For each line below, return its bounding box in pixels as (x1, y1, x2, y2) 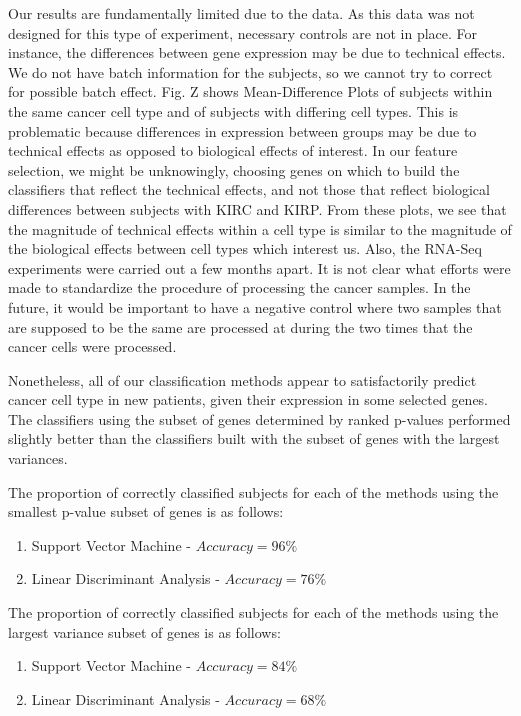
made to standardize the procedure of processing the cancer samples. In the (8, 277, 471, 298)
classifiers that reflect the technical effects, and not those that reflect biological (8, 179, 490, 200)
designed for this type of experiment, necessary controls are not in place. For (8, 22, 478, 43)
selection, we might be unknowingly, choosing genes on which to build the (8, 159, 460, 180)
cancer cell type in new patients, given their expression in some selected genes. (8, 389, 489, 410)
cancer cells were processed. (8, 336, 177, 357)
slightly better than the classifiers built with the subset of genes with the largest (8, 428, 500, 449)
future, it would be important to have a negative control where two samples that (8, 296, 502, 317)
